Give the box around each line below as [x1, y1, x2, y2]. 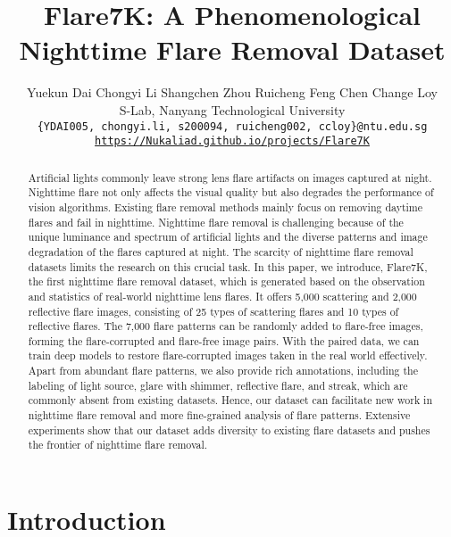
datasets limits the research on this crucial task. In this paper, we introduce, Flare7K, [28, 259, 428, 274]
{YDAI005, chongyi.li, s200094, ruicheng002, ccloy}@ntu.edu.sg [37, 120, 428, 133]
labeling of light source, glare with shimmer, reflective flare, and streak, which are [28, 377, 408, 392]
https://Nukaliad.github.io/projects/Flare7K [95, 135, 370, 148]
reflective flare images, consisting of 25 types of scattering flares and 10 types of [28, 303, 399, 318]
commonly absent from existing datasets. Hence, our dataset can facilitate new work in [28, 392, 433, 408]
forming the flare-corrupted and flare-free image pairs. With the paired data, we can [28, 333, 420, 348]
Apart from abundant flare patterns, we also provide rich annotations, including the [28, 363, 418, 378]
